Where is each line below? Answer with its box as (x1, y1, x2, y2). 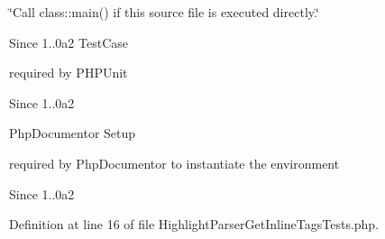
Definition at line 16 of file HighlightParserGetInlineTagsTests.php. (9, 215, 380, 234)
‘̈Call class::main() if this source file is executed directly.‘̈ (9, 3, 319, 21)
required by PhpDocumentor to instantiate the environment (9, 153, 340, 172)
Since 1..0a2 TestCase (9, 32, 128, 51)
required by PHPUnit (9, 63, 128, 82)
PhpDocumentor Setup (9, 124, 136, 142)
